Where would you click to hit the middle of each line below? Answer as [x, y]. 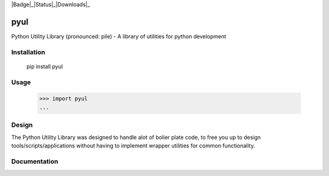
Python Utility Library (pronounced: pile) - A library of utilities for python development [119, 36]
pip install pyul [45, 66]
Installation [28, 52]
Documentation [35, 161]
